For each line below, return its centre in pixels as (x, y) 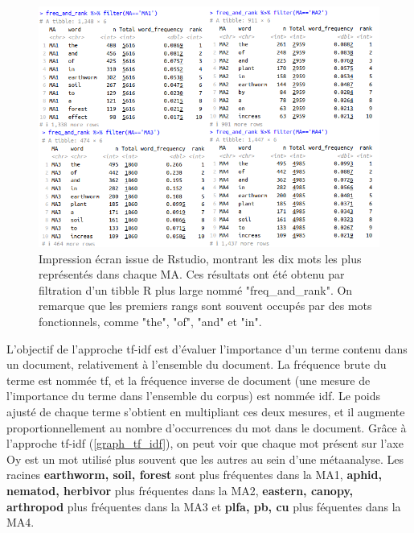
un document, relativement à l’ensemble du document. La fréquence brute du (197, 364)
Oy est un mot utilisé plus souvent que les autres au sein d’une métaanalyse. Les (205, 459)
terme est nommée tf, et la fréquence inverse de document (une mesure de (189, 380)
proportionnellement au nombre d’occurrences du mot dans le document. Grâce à (207, 427)
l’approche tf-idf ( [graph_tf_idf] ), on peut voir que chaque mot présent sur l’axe (205, 443)
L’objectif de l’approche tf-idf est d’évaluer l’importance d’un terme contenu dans (207, 348)
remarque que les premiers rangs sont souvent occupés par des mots (205, 306)
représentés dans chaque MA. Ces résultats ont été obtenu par (192, 274)
